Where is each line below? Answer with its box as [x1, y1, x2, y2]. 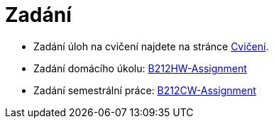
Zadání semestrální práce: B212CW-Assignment [33, 84, 256, 96]
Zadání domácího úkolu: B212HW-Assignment [33, 62, 247, 74]
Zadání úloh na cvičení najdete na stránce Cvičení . [33, 40, 269, 52]
